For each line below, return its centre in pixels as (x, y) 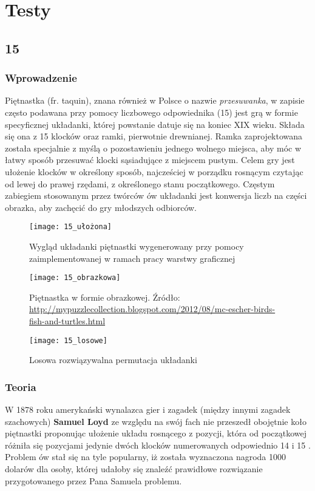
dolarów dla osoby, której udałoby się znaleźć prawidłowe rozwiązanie (134, 469)
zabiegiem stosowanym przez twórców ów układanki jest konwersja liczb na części (156, 195)
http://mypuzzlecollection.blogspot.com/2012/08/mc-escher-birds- (152, 309)
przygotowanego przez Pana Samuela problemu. (93, 480)
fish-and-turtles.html (67, 321)
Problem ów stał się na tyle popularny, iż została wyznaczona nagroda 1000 (145, 457)
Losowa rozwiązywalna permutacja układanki (113, 360)
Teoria (21, 386)
